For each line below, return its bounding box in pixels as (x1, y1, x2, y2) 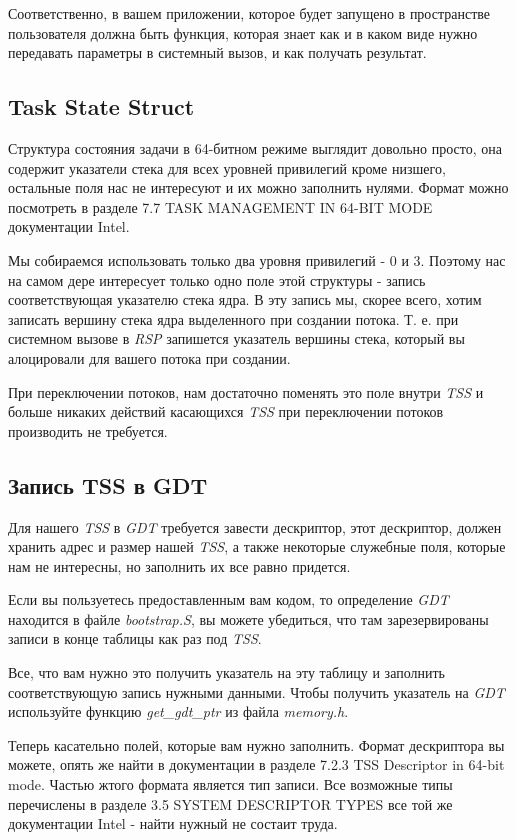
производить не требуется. (8, 420, 168, 441)
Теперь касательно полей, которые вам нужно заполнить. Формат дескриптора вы (8, 734, 505, 755)
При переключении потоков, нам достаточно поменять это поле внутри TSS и (8, 381, 484, 402)
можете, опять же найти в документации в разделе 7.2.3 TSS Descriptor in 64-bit (8, 754, 505, 775)
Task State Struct (8, 91, 195, 122)
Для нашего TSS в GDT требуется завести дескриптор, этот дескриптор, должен (8, 516, 502, 537)
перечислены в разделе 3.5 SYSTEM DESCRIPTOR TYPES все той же (8, 793, 453, 814)
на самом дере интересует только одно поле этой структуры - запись (8, 269, 426, 290)
